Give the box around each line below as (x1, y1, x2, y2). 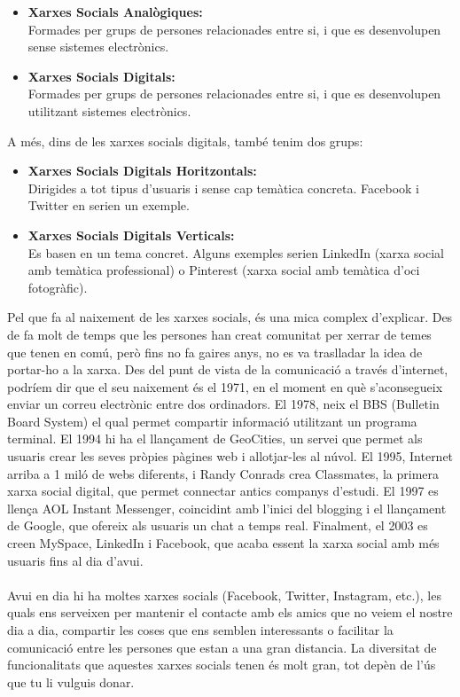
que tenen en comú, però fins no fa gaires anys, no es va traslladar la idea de (7, 342, 423, 361)
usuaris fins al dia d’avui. (7, 551, 144, 569)
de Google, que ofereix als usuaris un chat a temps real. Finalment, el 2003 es (7, 516, 428, 535)
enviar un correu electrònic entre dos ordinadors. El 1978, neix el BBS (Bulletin (7, 395, 440, 413)
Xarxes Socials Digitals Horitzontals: (27, 161, 257, 180)
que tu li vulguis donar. (7, 672, 135, 691)
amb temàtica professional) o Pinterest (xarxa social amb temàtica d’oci (27, 261, 420, 279)
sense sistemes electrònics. (27, 37, 169, 56)
